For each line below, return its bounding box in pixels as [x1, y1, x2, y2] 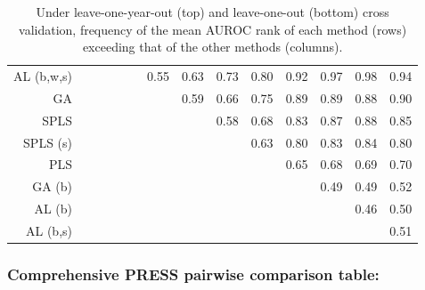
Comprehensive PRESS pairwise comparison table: [7, 262, 380, 285]
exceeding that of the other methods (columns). [82, 37, 343, 56]
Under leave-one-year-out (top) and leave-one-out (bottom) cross [36, 3, 389, 20]
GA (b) [32, 177, 72, 196]
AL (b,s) [26, 221, 72, 239]
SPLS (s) [23, 133, 72, 151]
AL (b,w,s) [13, 67, 72, 85]
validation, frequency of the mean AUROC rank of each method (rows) [19, 20, 407, 38]
